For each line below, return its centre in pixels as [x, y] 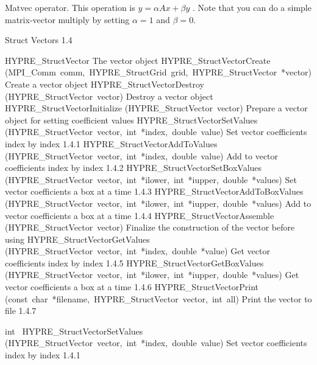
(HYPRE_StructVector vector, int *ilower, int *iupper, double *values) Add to [158, 203]
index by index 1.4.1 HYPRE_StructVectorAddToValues [111, 143]
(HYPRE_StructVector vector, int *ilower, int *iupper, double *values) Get [152, 275]
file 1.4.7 [21, 311]
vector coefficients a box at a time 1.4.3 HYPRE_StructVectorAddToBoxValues [154, 191]
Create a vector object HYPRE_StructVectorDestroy [105, 84]
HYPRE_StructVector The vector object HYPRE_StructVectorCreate [138, 60]
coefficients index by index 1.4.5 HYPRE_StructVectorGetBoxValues [134, 262]
